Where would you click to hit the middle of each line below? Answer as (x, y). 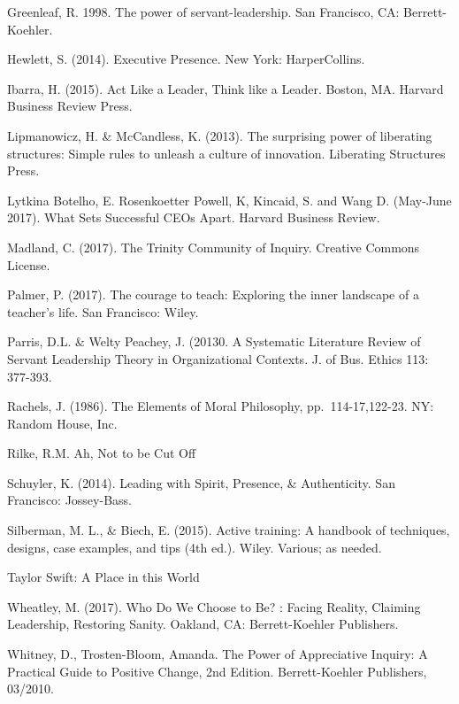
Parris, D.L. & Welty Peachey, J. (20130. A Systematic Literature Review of (214, 341)
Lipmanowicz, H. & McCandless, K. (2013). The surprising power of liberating (220, 135)
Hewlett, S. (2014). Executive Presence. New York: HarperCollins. (186, 59)
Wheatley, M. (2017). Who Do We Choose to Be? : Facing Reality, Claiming (214, 606)
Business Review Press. (70, 106)
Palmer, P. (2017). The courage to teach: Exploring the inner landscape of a (213, 294)
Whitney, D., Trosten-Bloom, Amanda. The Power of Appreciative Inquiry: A (218, 654)
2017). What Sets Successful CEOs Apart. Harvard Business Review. (194, 217)
